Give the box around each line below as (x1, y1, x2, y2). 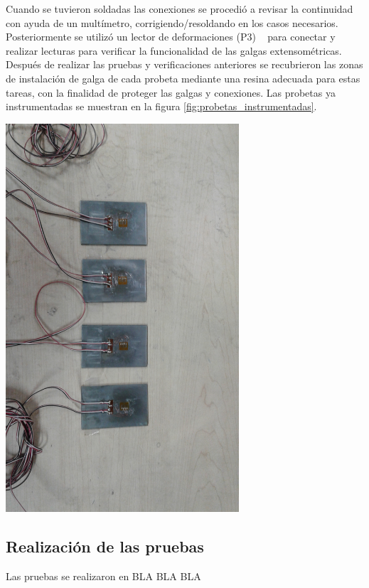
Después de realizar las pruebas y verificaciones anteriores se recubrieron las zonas (6, 57, 363, 72)
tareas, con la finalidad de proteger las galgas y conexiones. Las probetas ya (6, 85, 336, 100)
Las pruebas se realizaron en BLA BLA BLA (6, 568, 201, 583)
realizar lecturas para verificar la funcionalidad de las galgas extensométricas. (6, 43, 342, 58)
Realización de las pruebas (6, 535, 204, 557)
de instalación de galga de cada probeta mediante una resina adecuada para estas (6, 70, 360, 85)
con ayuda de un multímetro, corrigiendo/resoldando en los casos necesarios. (6, 15, 338, 30)
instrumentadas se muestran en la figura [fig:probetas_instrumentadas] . (6, 99, 317, 114)
